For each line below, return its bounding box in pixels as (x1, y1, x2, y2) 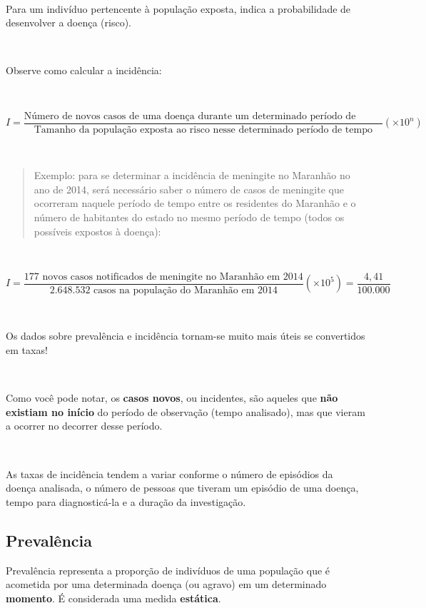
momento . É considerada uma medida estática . (6, 590, 221, 605)
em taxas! (6, 343, 48, 358)
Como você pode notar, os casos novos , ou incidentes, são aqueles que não (6, 390, 338, 405)
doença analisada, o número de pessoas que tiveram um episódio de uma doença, (6, 480, 359, 495)
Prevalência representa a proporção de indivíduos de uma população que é (6, 562, 330, 577)
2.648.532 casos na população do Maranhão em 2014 (49, 285, 278, 295)
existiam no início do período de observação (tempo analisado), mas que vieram (6, 404, 365, 419)
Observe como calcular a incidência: (6, 63, 162, 78)
